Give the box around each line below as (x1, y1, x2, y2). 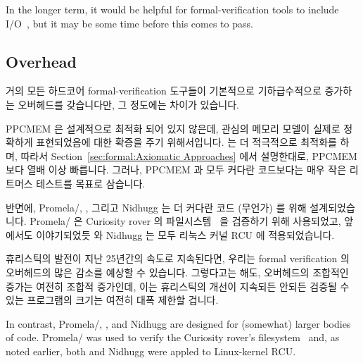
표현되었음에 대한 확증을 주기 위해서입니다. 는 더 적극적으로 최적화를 (36, 135, 337, 149)
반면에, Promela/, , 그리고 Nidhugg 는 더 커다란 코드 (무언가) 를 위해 (6, 199, 307, 214)
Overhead (6, 50, 77, 72)
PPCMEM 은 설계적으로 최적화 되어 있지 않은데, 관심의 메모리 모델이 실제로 (6, 121, 340, 135)
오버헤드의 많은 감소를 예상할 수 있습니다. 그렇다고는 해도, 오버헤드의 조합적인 (6, 264, 349, 279)
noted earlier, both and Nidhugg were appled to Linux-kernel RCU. (6, 343, 296, 358)
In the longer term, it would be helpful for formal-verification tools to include (6, 2, 339, 16)
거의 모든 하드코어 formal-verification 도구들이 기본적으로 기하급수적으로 (6, 83, 321, 98)
